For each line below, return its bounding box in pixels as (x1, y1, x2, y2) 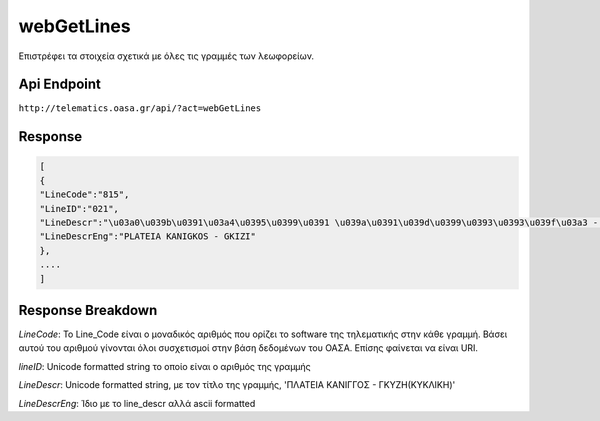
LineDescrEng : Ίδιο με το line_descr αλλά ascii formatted (18, 397, 256, 409)
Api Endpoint (18, 76, 102, 93)
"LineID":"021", (39, 203, 120, 214)
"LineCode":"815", (39, 189, 130, 200)
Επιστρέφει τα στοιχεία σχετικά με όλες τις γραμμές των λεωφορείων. (18, 50, 315, 62)
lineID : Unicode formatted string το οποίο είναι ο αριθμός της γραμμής (18, 360, 312, 372)
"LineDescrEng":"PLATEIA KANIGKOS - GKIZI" (39, 231, 257, 242)
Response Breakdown (18, 301, 158, 319)
